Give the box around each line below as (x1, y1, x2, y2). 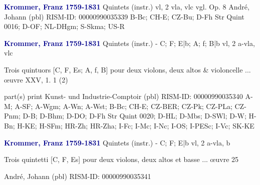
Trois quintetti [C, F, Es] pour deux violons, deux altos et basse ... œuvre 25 (4, 154, 239, 164)
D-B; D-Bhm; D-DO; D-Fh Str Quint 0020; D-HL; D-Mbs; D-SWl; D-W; (23, 110, 246, 121)
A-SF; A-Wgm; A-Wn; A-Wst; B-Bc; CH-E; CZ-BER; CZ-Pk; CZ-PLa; (15, 100, 232, 111)
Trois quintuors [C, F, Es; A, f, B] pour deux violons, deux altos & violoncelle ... (4, 64, 251, 74)
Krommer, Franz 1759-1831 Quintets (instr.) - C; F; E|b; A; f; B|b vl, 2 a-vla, (4, 37, 255, 48)
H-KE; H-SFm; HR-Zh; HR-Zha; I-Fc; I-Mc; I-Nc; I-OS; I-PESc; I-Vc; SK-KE (17, 120, 254, 130)
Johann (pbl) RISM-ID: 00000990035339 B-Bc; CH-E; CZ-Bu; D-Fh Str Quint (4, 11, 244, 21)
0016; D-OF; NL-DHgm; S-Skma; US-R (4, 21, 125, 31)
